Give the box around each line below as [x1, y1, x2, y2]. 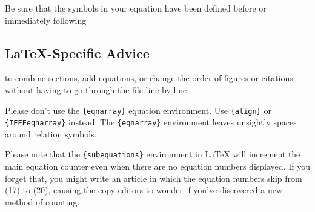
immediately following [5, 13, 87, 26]
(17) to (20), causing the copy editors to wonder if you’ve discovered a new [5, 184, 283, 196]
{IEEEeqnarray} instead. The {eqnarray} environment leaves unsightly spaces [5, 116, 297, 128]
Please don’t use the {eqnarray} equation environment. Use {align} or [5, 104, 271, 116]
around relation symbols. [5, 127, 97, 140]
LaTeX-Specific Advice [5, 43, 150, 62]
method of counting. [5, 195, 80, 208]
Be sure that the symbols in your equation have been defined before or [5, 2, 267, 14]
